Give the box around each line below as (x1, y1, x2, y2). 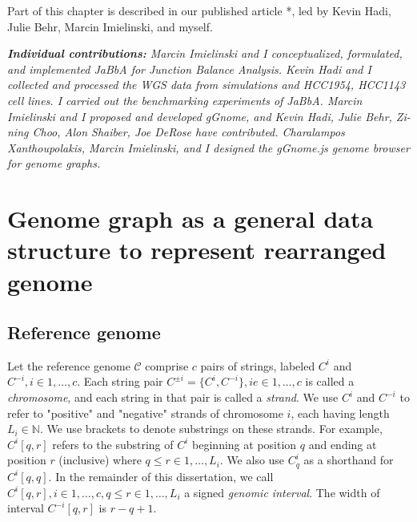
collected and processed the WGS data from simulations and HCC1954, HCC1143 (7, 76, 406, 93)
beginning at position (192, 435, 297, 452)
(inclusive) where (58, 451, 142, 468)
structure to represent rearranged (7, 233, 387, 266)
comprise (145, 357, 189, 374)
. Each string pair (77, 373, 163, 390)
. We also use (219, 451, 285, 468)
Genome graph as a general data (7, 202, 374, 235)
